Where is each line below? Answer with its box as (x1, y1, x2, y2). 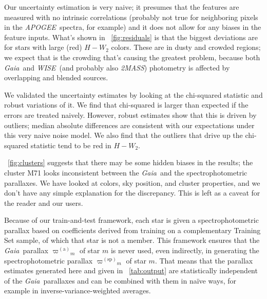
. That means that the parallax (155, 255, 253, 266)
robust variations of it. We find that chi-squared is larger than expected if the (4, 99, 249, 110)
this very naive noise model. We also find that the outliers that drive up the (4, 130, 243, 140)
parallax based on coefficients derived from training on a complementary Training (4, 224, 261, 235)
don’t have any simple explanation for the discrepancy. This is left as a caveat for (4, 187, 260, 198)
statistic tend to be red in (30, 139, 111, 150)
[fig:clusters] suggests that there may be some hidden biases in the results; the (8, 157, 253, 168)
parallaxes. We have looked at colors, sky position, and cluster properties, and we (4, 177, 260, 188)
